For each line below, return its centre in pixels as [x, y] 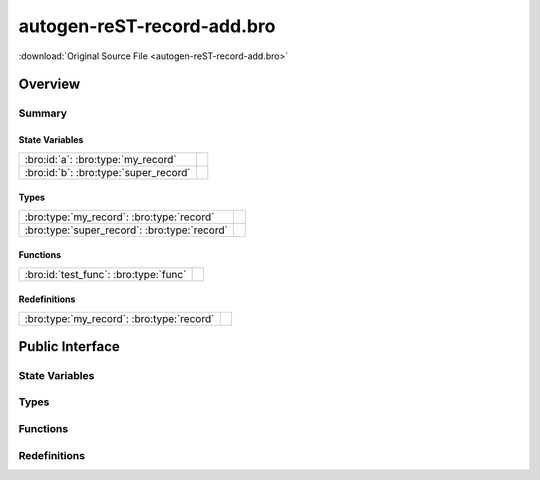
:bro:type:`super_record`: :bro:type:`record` [126, 230]
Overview [49, 84]
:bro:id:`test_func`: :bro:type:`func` [105, 274]
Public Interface [69, 346]
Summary [43, 113]
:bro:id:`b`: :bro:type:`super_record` [107, 172]
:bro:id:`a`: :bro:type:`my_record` [100, 159]
